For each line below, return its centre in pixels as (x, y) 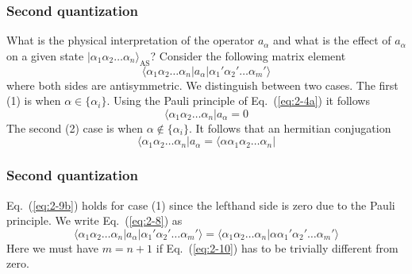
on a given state (45, 55)
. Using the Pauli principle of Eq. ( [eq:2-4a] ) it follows (238, 100)
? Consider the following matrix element (248, 55)
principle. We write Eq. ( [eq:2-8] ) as (94, 220)
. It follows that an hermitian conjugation (290, 127)
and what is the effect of (332, 40)
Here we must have (52, 247)
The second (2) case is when (75, 127)
